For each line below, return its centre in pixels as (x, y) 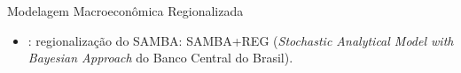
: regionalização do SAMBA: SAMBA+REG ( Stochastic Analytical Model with (241, 40)
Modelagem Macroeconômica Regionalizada (125, 11)
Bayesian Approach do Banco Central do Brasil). (160, 58)
